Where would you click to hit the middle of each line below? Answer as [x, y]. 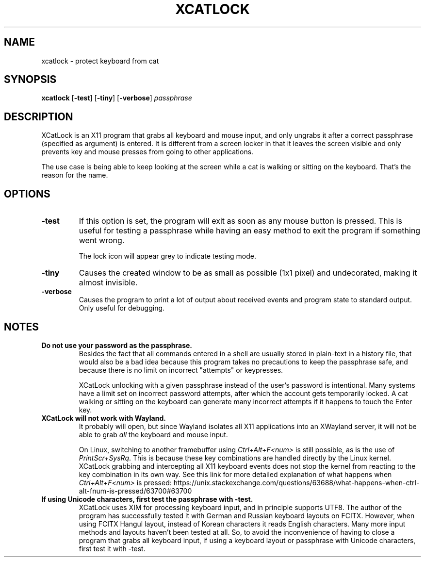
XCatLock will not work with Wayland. [104, 418]
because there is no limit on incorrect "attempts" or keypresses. [181, 370]
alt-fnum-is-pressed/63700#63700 [135, 491]
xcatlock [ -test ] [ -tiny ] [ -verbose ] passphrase [117, 98]
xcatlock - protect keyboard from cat [100, 61]
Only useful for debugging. [122, 308]
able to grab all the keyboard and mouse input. [153, 434]
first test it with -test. [112, 548]
